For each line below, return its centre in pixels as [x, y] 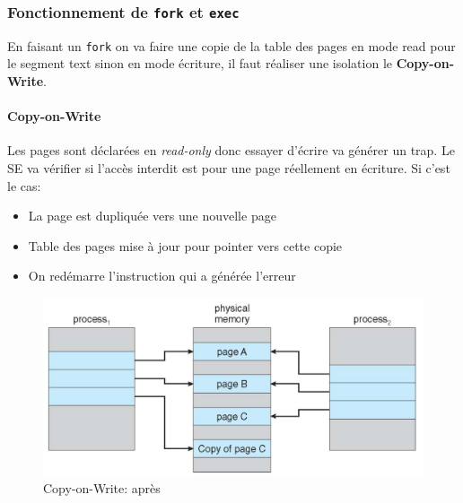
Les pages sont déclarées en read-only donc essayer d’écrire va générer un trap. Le [231, 150]
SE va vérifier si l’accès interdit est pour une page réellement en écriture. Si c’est [229, 168]
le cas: [24, 185]
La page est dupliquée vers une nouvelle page [152, 216]
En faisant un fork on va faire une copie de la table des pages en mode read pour [231, 45]
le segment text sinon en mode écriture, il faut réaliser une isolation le [200, 63]
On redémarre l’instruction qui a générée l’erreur [162, 276]
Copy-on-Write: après [102, 487]
